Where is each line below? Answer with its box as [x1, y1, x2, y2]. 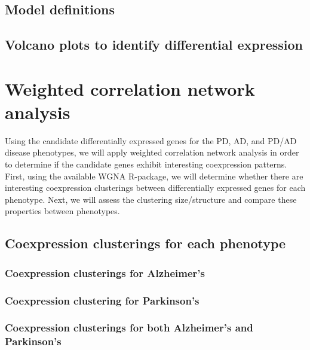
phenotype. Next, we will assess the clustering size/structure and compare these [5, 193, 297, 205]
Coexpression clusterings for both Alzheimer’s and [5, 320, 253, 335]
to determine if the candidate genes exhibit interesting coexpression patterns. [5, 158, 287, 171]
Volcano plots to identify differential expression [5, 35, 303, 54]
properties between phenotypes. [5, 205, 120, 217]
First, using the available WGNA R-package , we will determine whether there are [5, 169, 303, 182]
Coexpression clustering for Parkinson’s [5, 293, 199, 308]
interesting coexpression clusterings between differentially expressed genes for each [5, 181, 306, 194]
